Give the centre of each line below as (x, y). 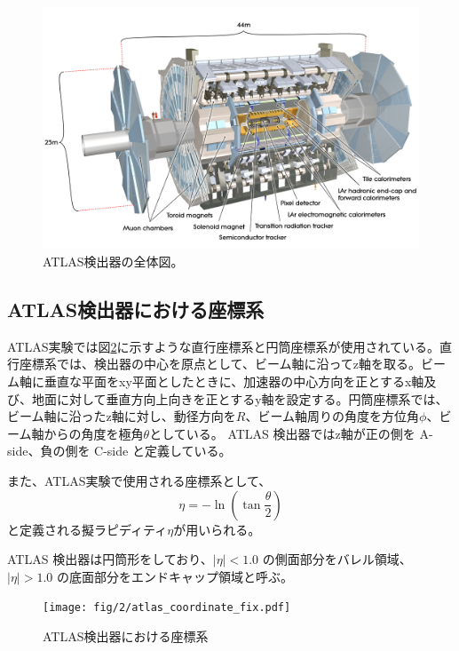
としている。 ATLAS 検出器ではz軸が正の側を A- (291, 433)
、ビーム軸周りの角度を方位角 (332, 416)
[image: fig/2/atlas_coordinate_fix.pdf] (167, 608)
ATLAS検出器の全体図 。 (113, 262)
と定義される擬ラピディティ (87, 529)
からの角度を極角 (94, 433)
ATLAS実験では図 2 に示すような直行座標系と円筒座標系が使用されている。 (224, 346)
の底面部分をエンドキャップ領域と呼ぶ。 (174, 576)
